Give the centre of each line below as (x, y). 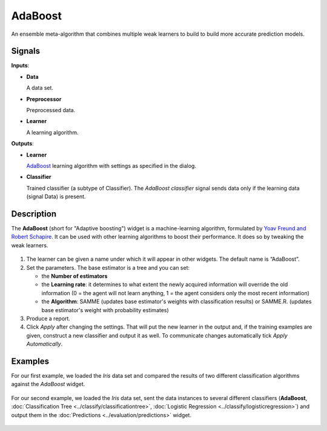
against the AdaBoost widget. (48, 384)
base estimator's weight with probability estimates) (105, 310)
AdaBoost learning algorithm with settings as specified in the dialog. (111, 165)
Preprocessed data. (51, 110)
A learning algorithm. (52, 132)
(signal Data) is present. (56, 196)
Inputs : (20, 65)
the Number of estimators (74, 276)
